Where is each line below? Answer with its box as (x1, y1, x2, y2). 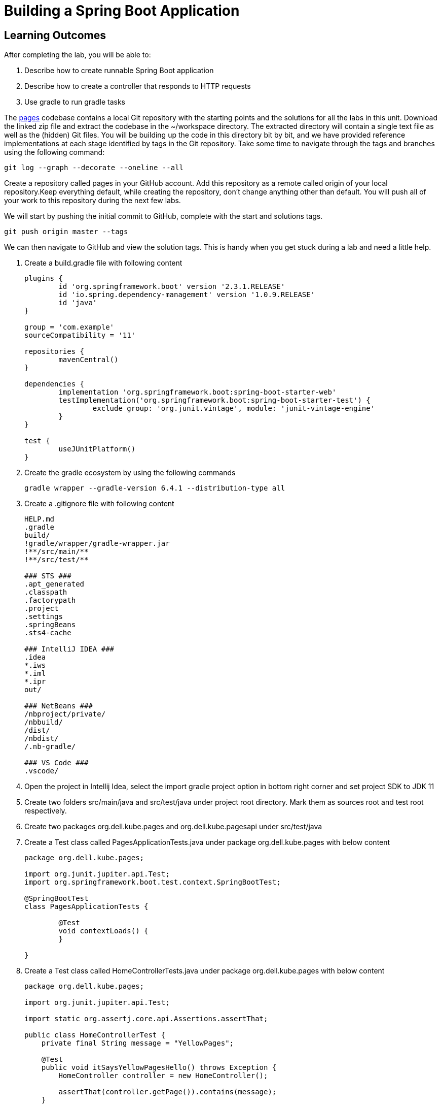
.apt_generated (24, 580, 85, 589)
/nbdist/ (24, 734, 59, 743)
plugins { (24, 274, 63, 283)
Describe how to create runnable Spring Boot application (24, 66, 214, 75)
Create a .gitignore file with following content (24, 499, 174, 508)
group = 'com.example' (24, 323, 115, 332)
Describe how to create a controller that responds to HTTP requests (24, 82, 251, 91)
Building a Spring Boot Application (4, 2, 240, 19)
